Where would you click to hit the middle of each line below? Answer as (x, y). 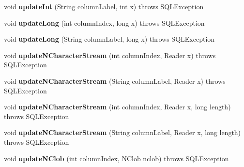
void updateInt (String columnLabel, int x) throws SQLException (104, 6)
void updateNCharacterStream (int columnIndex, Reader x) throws (110, 55)
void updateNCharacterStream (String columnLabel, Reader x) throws (115, 81)
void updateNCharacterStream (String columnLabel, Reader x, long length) (122, 132)
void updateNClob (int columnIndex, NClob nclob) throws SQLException (116, 158)
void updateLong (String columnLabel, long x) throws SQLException (109, 39)
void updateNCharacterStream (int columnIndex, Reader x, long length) (117, 107)
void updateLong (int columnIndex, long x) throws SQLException (104, 23)
